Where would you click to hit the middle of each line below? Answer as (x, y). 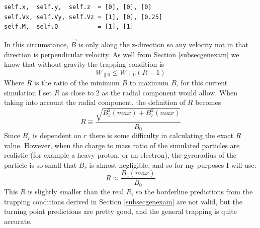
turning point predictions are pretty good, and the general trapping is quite (120, 211)
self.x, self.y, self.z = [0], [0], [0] (78, 7)
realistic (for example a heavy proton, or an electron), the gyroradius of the (120, 155)
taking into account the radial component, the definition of (95, 102)
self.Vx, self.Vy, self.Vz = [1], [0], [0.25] (83, 17)
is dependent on (57, 135)
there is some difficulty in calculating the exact (161, 135)
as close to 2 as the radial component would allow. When (150, 92)
